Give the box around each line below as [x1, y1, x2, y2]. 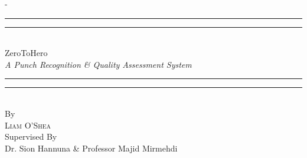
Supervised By [5, 130, 57, 143]
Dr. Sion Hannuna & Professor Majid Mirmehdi [5, 141, 178, 154]
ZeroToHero [5, 47, 48, 59]
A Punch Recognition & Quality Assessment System [5, 58, 192, 70]
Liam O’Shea [5, 119, 51, 131]
